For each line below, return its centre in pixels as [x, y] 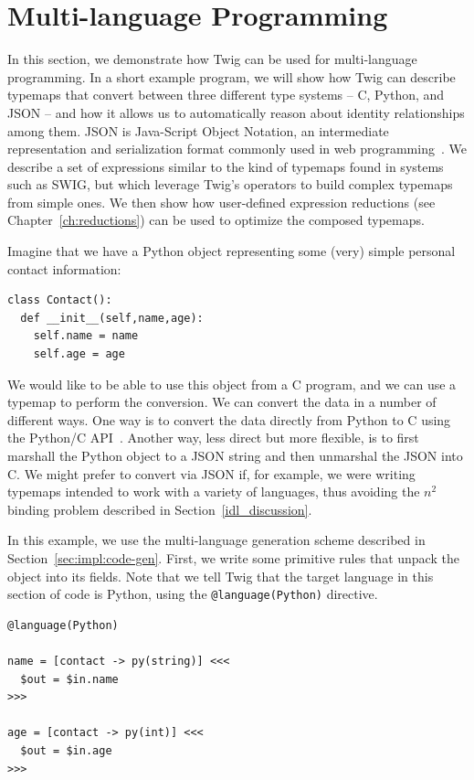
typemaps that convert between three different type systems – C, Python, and [226, 95]
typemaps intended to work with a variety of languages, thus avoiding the [214, 492]
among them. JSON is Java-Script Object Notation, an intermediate [198, 130]
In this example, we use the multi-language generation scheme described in [216, 540]
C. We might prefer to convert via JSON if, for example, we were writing [211, 473]
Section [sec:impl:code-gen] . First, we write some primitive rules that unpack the [233, 557]
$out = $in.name [69, 679]
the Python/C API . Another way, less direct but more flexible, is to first [213, 438]
